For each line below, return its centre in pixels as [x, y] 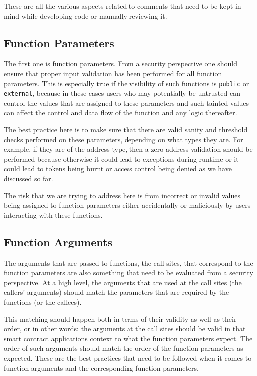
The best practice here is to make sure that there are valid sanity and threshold [126, 130]
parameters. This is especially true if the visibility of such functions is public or [127, 83]
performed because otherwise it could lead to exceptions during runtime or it [121, 159]
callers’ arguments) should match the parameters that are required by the [117, 292]
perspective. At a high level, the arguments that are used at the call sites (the [123, 282]
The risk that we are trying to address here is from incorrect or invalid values [122, 195]
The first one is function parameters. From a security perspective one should [121, 64]
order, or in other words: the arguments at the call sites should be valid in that [125, 328]
